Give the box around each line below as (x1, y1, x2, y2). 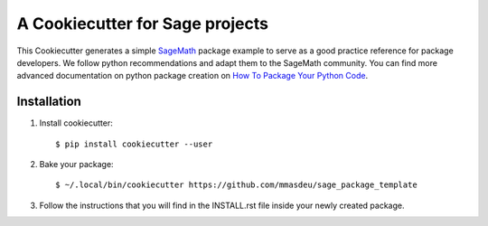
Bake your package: (39, 159, 114, 170)
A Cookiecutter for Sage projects (16, 14, 269, 33)
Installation (16, 94, 81, 109)
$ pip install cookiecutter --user (55, 138, 213, 149)
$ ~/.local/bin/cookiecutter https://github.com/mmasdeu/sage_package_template (55, 180, 418, 190)
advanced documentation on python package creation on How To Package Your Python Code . (16, 71, 369, 81)
